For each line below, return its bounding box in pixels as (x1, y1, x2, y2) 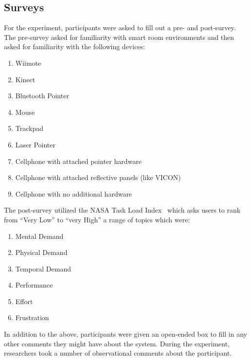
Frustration (15, 312, 49, 323)
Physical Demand (15, 247, 68, 257)
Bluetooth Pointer (15, 90, 69, 101)
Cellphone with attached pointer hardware (15, 156, 142, 166)
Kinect (15, 74, 36, 84)
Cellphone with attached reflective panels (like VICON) (15, 172, 181, 182)
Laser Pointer (15, 139, 56, 149)
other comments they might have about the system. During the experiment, (4, 338, 230, 348)
